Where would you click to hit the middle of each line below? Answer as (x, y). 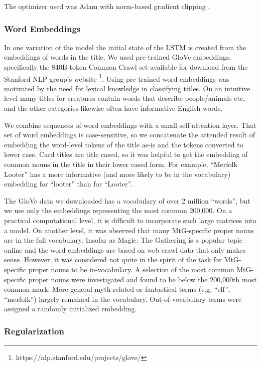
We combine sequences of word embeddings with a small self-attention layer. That (130, 125)
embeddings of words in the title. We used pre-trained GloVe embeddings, (118, 57)
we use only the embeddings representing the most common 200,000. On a (118, 210)
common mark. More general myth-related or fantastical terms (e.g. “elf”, (117, 289)
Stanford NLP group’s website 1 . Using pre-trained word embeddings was (117, 78)
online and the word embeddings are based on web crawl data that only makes (125, 249)
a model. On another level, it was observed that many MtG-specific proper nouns (129, 230)
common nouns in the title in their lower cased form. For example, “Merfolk (121, 164)
